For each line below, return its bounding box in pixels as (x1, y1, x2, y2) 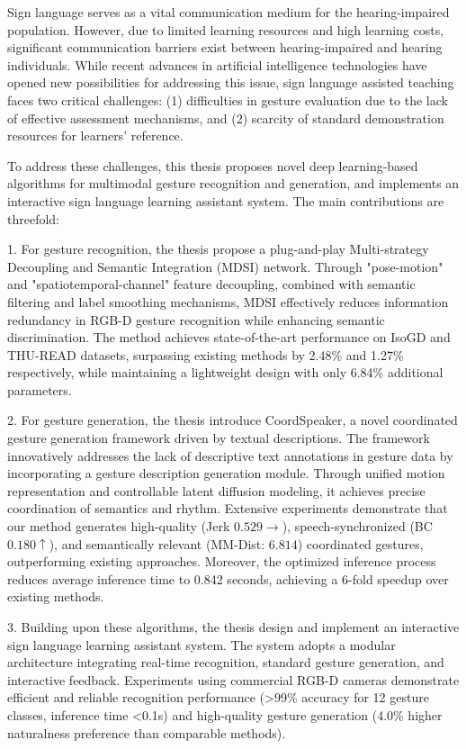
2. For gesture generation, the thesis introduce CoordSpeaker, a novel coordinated (7, 411, 458, 429)
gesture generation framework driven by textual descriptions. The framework (7, 429, 430, 447)
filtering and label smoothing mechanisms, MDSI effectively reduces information (7, 292, 449, 311)
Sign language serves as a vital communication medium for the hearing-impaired (7, 3, 450, 21)
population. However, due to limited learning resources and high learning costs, (7, 20, 444, 39)
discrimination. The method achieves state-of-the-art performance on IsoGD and (7, 328, 451, 347)
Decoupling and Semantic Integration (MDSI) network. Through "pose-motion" (7, 257, 444, 275)
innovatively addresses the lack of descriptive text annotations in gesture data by (7, 446, 453, 465)
